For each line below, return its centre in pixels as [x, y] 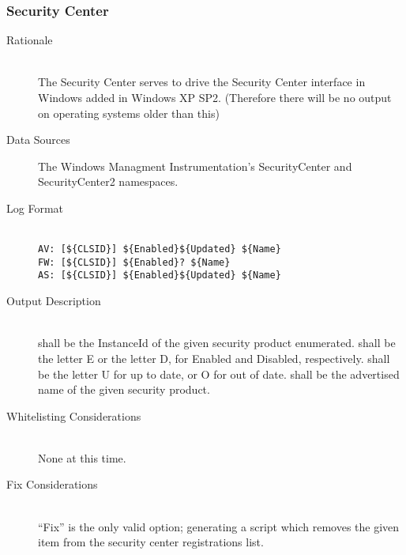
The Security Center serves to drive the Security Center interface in [202, 82]
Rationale [30, 40]
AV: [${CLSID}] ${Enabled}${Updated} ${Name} [160, 249]
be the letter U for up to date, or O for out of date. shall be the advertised [219, 374]
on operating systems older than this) [129, 113]
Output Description [54, 301]
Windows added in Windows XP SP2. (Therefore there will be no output [215, 97]
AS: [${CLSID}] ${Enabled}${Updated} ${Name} [160, 276]
